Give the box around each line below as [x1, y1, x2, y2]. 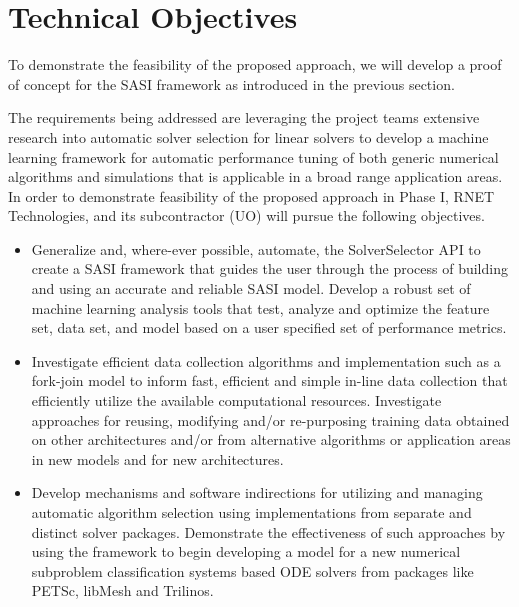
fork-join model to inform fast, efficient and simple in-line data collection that [31, 370, 508, 391]
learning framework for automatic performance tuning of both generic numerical [8, 146, 499, 167]
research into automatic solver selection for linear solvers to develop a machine [8, 126, 489, 147]
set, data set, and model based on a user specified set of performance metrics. [31, 317, 507, 338]
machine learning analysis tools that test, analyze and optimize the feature [31, 297, 490, 318]
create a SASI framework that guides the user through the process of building [31, 258, 508, 279]
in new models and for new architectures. [31, 448, 284, 469]
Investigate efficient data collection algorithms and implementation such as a [31, 350, 501, 371]
